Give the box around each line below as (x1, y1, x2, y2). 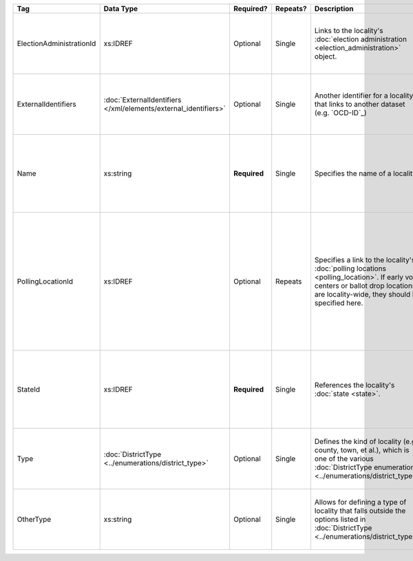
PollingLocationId (17, 277, 74, 286)
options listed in (314, 515, 366, 524)
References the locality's (314, 381, 395, 390)
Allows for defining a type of (314, 498, 407, 507)
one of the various (314, 454, 374, 463)
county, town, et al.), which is (314, 445, 410, 454)
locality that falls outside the (314, 506, 406, 516)
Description (314, 4, 354, 13)
